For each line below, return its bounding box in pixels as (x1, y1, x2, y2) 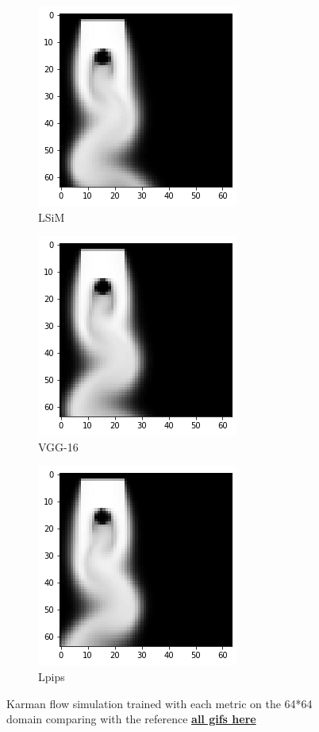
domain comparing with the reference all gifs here (6, 711, 256, 727)
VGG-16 (38, 438, 79, 455)
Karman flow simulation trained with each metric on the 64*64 (6, 695, 313, 711)
